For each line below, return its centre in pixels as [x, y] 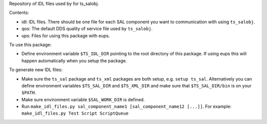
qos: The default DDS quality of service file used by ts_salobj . [87, 29]
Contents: [19, 13]
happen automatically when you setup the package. [74, 61]
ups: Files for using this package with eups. [66, 36]
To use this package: [30, 44]
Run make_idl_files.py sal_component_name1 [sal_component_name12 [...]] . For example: [127, 107]
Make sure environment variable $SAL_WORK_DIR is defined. [83, 99]
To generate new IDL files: [36, 70]
